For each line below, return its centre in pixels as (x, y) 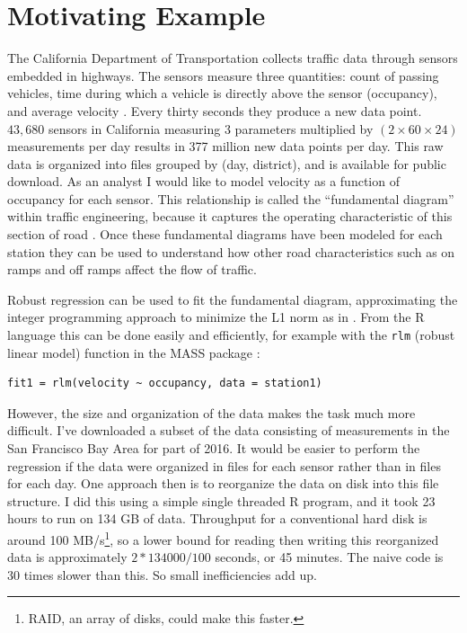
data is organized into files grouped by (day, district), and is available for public (227, 163)
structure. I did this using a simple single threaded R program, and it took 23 (221, 500)
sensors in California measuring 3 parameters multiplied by (211, 128)
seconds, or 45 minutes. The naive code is (329, 557)
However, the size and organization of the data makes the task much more (211, 412)
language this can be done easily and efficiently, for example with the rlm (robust (231, 335)
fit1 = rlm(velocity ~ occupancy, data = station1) (165, 383)
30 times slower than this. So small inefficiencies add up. (162, 574)
